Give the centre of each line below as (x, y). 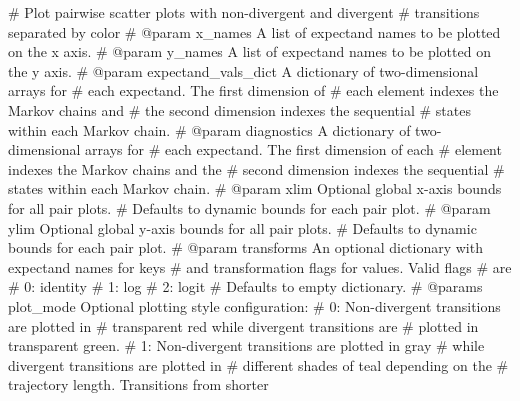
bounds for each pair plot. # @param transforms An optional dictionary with (245, 247)
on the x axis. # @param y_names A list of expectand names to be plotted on (249, 51)
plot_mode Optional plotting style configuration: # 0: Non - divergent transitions (254, 305)
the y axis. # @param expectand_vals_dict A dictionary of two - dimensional (243, 70)
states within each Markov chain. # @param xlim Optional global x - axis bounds (255, 188)
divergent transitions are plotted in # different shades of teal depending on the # (258, 364)
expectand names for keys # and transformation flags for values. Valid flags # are (260, 266)
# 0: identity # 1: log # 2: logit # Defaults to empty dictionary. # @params (245, 286)
